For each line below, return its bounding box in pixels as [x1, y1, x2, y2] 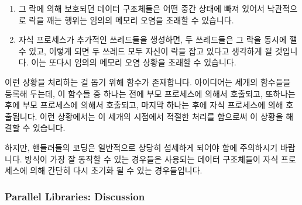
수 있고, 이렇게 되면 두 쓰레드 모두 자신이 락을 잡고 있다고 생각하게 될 [18, 44, 273, 57]
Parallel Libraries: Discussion [5, 189, 145, 203]
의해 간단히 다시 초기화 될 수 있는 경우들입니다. [30, 164, 203, 176]
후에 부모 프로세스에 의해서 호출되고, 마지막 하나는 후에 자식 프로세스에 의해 [5, 99, 283, 111]
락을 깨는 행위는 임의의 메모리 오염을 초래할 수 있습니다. [29, 13, 234, 26]
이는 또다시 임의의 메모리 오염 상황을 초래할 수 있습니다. [31, 56, 236, 68]
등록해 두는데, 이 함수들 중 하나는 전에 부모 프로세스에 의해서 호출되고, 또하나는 [5, 87, 296, 99]
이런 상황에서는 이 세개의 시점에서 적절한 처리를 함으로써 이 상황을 [40, 110, 283, 122]
